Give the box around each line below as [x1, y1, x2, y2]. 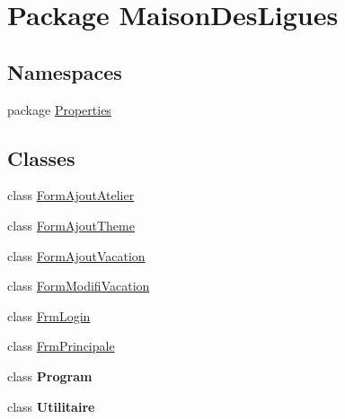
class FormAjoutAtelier [7, 186, 135, 205]
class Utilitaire [7, 397, 95, 415]
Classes [7, 144, 75, 171]
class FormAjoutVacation [7, 246, 146, 265]
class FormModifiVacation [7, 276, 150, 295]
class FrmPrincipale [7, 336, 115, 355]
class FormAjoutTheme [7, 215, 135, 234]
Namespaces [7, 57, 122, 85]
